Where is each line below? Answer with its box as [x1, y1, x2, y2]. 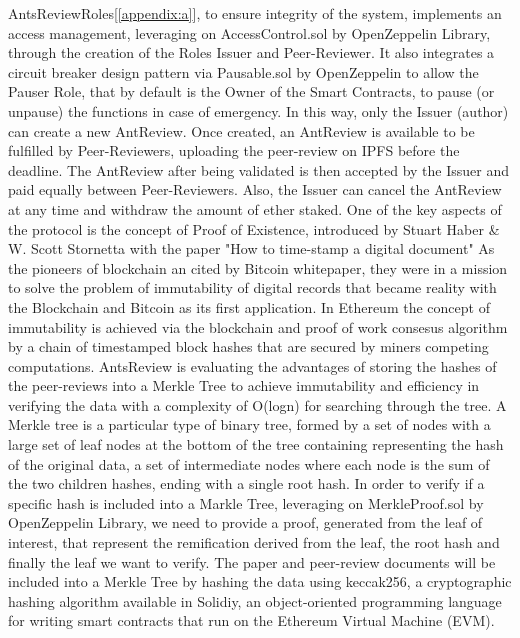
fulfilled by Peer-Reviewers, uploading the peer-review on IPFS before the [8, 140, 460, 161]
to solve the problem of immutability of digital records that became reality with [8, 277, 497, 298]
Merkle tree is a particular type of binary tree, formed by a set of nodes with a [8, 414, 491, 435]
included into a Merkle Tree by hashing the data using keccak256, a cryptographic [8, 571, 512, 592]
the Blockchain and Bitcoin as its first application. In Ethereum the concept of [8, 296, 490, 317]
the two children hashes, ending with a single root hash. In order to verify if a [8, 473, 485, 494]
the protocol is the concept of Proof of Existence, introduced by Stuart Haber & [8, 218, 500, 239]
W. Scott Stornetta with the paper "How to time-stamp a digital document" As [8, 238, 495, 259]
